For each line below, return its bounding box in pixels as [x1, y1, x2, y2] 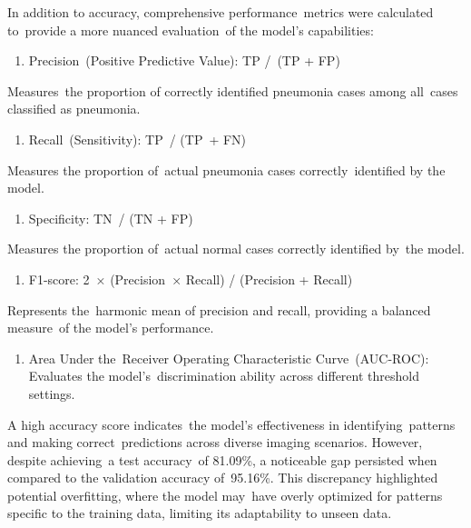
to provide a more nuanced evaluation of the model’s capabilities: [7, 20, 374, 39]
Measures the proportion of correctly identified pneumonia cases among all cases [7, 81, 458, 100]
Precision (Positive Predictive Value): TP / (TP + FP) [28, 51, 340, 70]
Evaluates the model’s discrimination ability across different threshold [28, 366, 419, 385]
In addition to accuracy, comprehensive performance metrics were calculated [7, 3, 434, 21]
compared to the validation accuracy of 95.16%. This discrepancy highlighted [7, 468, 438, 487]
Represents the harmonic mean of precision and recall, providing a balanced [7, 300, 431, 319]
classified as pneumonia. [7, 99, 141, 118]
